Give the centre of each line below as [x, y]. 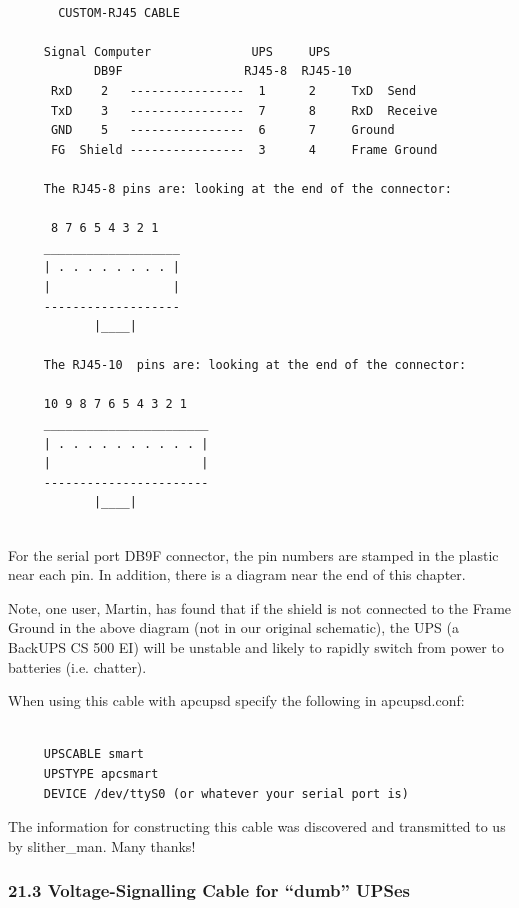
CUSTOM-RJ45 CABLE [119, 12]
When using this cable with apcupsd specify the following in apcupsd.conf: [236, 700]
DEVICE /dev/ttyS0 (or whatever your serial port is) [226, 793]
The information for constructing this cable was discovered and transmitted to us [257, 826]
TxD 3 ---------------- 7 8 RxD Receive [244, 110]
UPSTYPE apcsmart [101, 773]
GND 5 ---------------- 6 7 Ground [222, 130]
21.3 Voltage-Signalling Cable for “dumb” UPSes [209, 890]
